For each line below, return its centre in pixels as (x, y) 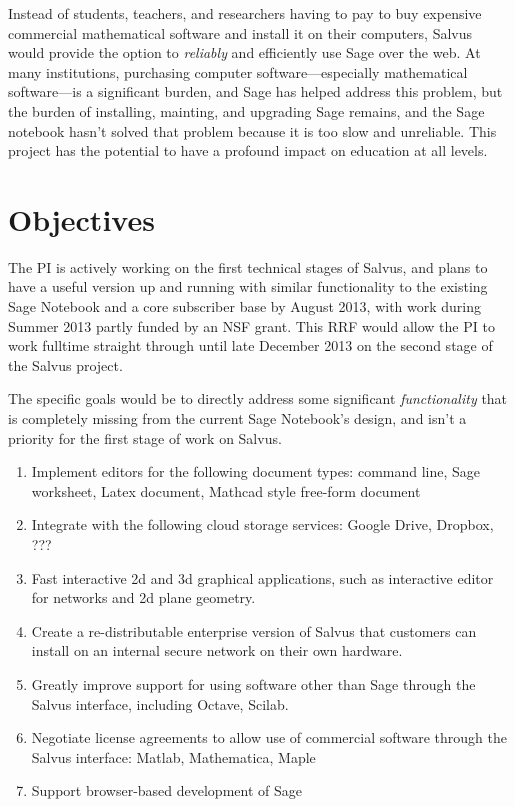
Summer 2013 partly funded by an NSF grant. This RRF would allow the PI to (251, 325)
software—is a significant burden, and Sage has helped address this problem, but (255, 91)
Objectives (81, 218)
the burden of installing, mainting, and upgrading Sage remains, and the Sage (246, 110)
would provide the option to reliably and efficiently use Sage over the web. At (244, 52)
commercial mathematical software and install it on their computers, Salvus (240, 32)
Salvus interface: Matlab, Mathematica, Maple (173, 756)
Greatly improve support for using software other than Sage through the (253, 683)
